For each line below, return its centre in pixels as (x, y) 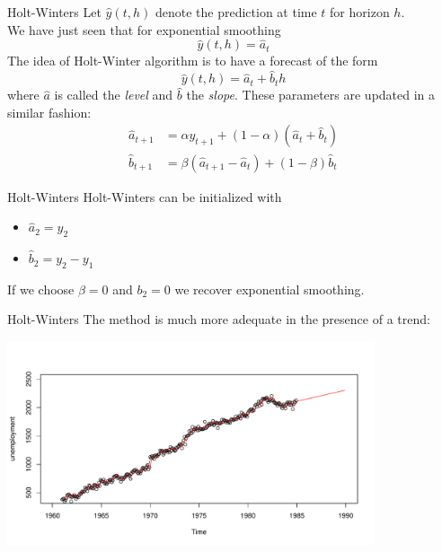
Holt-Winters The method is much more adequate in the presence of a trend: (219, 319)
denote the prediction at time (236, 12)
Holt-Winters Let (54, 12)
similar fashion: (49, 112)
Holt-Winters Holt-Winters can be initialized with (145, 196)
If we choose (41, 289)
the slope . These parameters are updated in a (311, 95)
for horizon (360, 12)
